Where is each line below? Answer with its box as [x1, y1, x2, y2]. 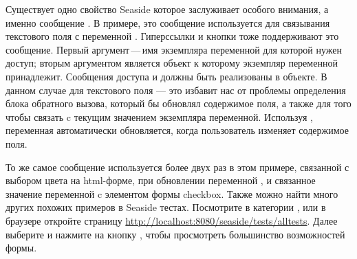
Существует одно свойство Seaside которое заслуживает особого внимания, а [6, 2, 329, 16]
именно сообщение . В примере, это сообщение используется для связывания [6, 15, 330, 30]
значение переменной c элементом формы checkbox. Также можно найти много [6, 186, 338, 201]
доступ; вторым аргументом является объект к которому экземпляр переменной [6, 56, 338, 70]
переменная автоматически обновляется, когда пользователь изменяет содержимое [6, 123, 349, 137]
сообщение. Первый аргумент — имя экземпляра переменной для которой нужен [6, 42, 343, 56]
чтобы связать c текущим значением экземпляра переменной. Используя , [6, 109, 313, 124]
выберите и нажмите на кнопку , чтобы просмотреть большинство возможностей [6, 227, 345, 241]
